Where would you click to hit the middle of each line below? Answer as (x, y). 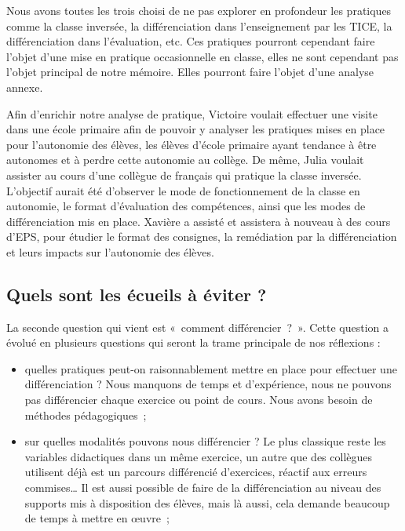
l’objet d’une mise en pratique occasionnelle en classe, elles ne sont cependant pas (202, 56)
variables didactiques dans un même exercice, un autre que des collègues (199, 456)
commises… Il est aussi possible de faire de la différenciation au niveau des (203, 487)
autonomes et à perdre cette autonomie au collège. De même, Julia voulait (185, 160)
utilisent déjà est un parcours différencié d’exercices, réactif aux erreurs (196, 472)
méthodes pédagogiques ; (86, 415)
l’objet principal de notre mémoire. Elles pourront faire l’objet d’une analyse (190, 72)
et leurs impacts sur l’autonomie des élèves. (110, 251)
